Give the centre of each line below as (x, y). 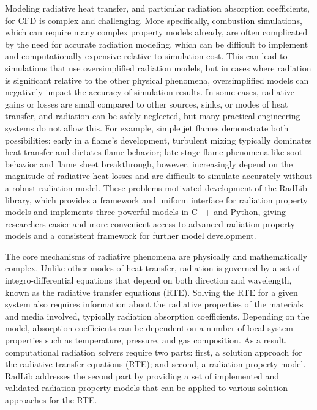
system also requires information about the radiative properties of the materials (154, 304)
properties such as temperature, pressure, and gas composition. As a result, (146, 340)
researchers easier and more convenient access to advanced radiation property (150, 223)
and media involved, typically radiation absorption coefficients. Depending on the (157, 316)
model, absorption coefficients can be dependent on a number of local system (149, 328)
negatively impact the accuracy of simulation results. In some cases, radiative (150, 92)
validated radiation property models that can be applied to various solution (147, 388)
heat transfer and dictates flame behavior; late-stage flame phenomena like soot (154, 152)
